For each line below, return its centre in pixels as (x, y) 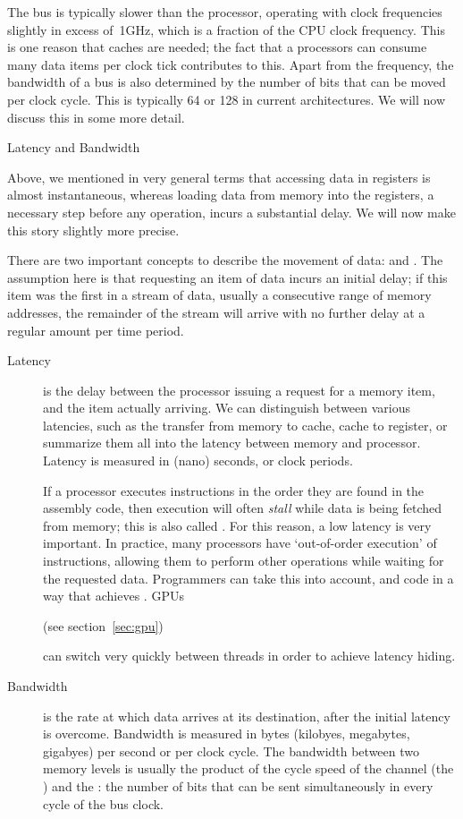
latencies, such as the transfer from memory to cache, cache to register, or (245, 425)
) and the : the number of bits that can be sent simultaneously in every (238, 785)
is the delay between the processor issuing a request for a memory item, (239, 390)
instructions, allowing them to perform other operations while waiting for (244, 561)
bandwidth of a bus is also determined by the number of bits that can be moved (227, 82)
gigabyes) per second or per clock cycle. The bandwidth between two (231, 751)
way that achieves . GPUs (114, 596)
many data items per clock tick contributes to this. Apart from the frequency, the (231, 64)
